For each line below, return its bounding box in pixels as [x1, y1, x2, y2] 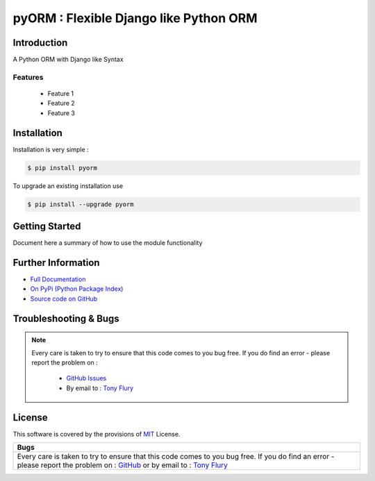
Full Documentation [30, 275, 86, 284]
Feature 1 [47, 90, 74, 98]
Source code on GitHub [30, 294, 98, 303]
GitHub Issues [66, 374, 107, 382]
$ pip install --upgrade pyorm [27, 200, 135, 208]
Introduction [12, 37, 68, 49]
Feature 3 [47, 108, 76, 117]
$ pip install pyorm [27, 164, 97, 171]
